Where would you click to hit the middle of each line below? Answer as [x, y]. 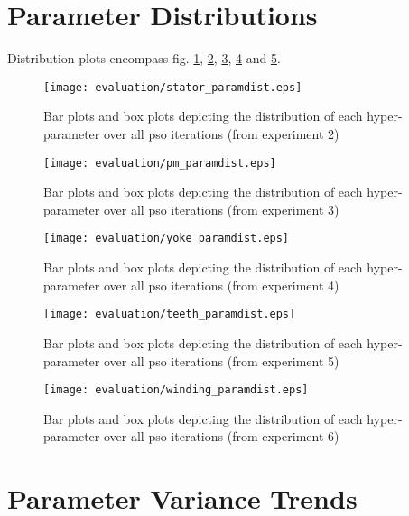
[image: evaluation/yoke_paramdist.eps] [167, 239]
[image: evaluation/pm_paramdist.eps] [160, 163]
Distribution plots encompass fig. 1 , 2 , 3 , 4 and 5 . [144, 58]
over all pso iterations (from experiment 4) [221, 285]
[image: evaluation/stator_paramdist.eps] [173, 87]
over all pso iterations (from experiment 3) [221, 209]
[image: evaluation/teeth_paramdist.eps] [170, 314]
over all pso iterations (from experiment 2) [221, 133]
